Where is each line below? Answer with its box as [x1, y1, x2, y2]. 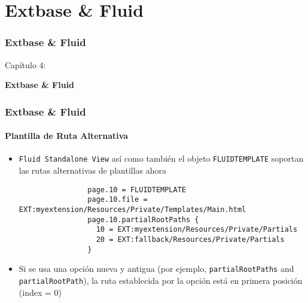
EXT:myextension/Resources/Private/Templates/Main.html [19, 205, 246, 214]
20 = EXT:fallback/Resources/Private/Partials [96, 235, 285, 244]
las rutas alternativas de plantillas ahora [19, 164, 167, 177]
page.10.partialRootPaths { [87, 215, 199, 224]
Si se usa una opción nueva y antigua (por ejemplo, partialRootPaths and [19, 262, 294, 275]
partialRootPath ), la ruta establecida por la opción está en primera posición [19, 274, 303, 286]
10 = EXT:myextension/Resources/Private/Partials [96, 225, 298, 234]
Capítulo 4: [5, 58, 46, 71]
